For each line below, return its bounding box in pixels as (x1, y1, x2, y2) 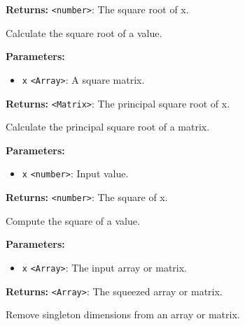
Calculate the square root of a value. (6, 25, 162, 40)
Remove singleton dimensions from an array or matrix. (6, 307, 240, 322)
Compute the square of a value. (6, 213, 140, 228)
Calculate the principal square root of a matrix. (6, 119, 210, 134)
